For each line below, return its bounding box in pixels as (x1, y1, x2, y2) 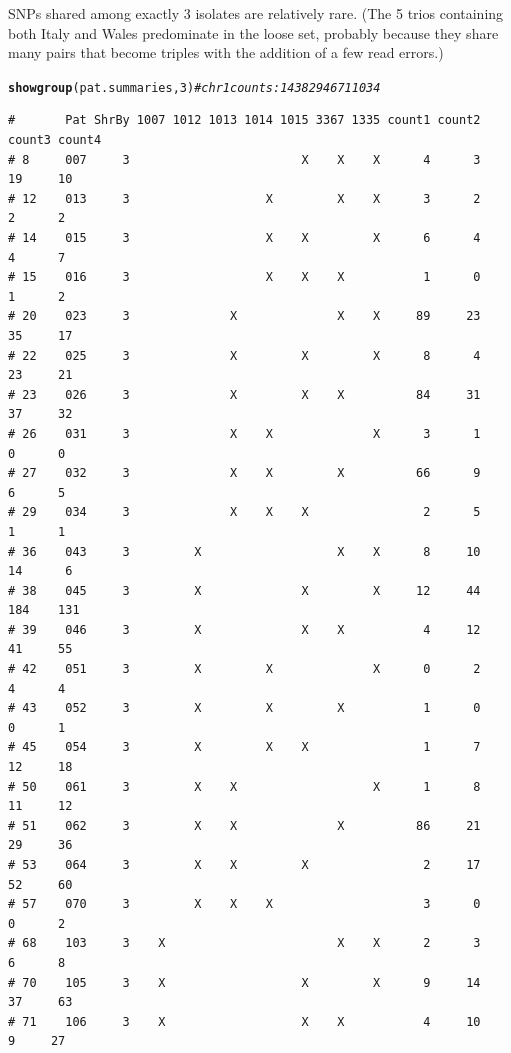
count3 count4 (8, 133, 102, 148)
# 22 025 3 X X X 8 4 (8, 348, 481, 363)
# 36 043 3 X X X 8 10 (8, 544, 481, 559)
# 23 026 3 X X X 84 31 (8, 387, 481, 402)
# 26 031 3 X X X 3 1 (8, 426, 481, 441)
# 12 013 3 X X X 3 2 (8, 191, 481, 206)
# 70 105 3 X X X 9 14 (8, 975, 481, 990)
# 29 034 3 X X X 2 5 (8, 505, 481, 520)
